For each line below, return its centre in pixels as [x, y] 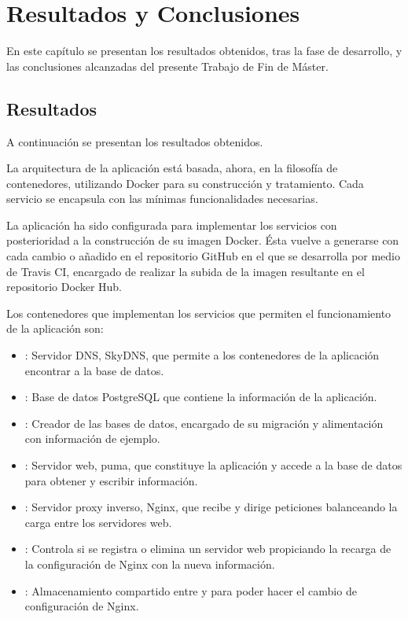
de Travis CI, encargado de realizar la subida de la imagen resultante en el [186, 271]
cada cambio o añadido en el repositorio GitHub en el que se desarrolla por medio [204, 256]
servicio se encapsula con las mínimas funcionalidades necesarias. [162, 199]
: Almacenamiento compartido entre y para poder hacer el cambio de [191, 590]
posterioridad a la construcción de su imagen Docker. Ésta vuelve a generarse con [203, 240]
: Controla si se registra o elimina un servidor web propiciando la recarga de [208, 549]
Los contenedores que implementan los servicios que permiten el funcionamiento [199, 313]
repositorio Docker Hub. [64, 287]
